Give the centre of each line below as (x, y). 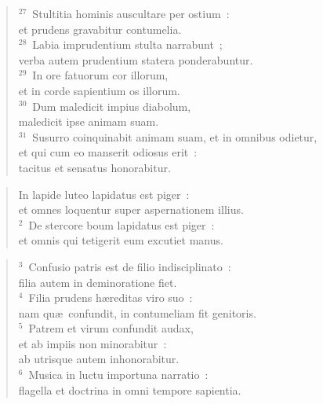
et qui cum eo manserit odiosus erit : (108, 152)
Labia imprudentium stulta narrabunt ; (127, 44)
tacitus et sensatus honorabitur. (94, 167)
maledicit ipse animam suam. (89, 121)
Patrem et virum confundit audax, (111, 328)
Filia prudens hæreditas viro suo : (111, 297)
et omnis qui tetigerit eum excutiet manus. (121, 240)
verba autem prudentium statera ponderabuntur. (136, 59)
